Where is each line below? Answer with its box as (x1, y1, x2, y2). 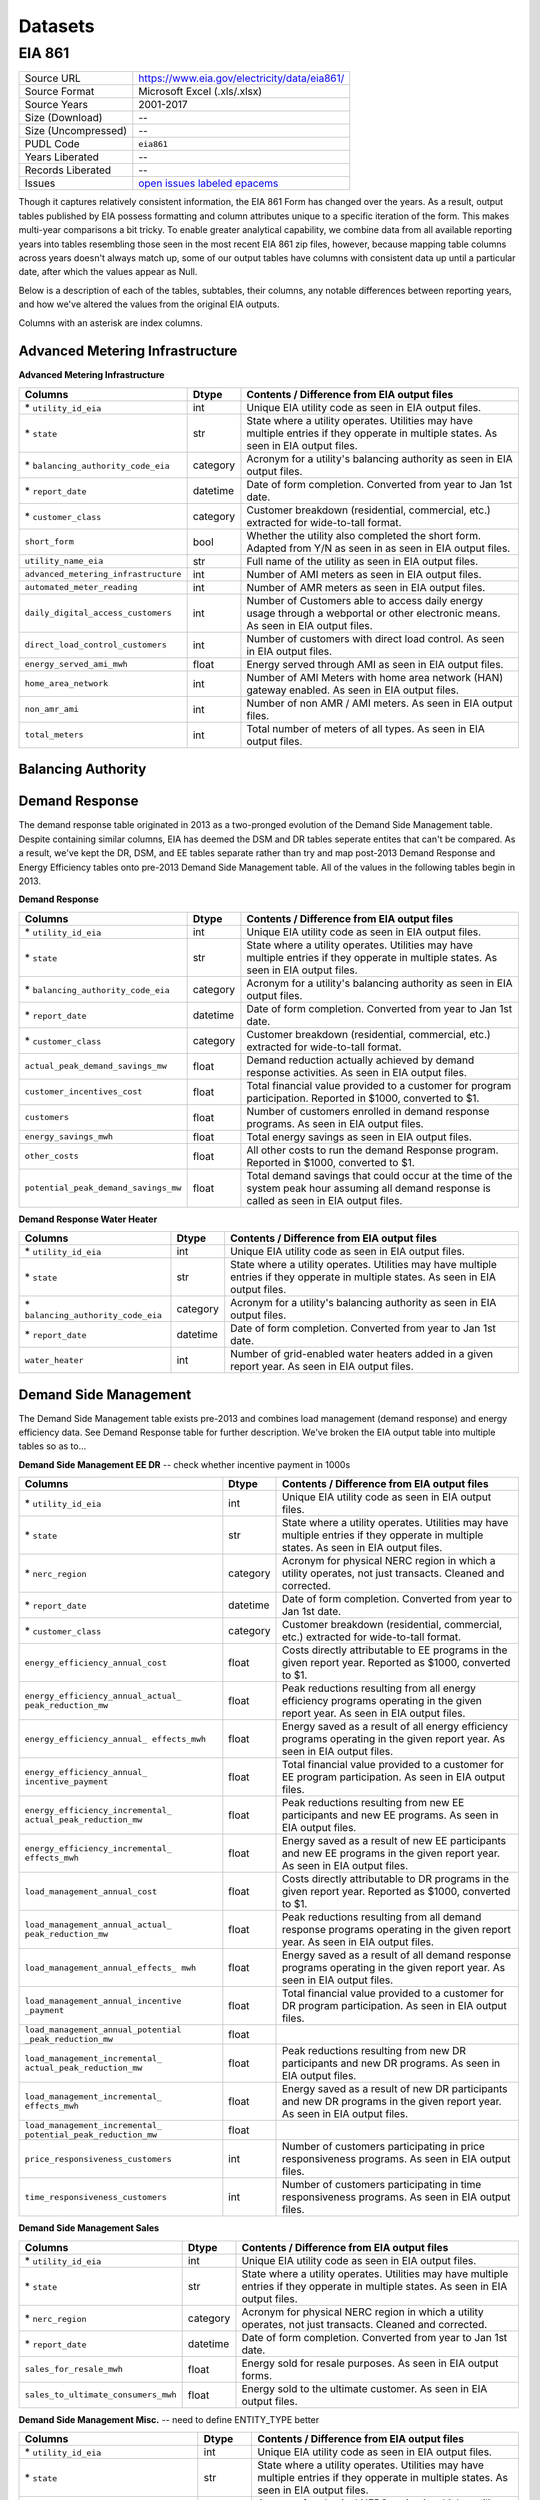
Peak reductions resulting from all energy (281, 1681, 477, 1695)
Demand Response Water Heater (18, 1213, 158, 1225)
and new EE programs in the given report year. (281, 1846, 500, 1860)
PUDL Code (24, 137, 80, 151)
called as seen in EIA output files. (246, 1193, 403, 1207)
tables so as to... (18, 1440, 87, 1452)
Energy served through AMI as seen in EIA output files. (246, 657, 504, 671)
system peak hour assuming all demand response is (246, 1181, 491, 1195)
